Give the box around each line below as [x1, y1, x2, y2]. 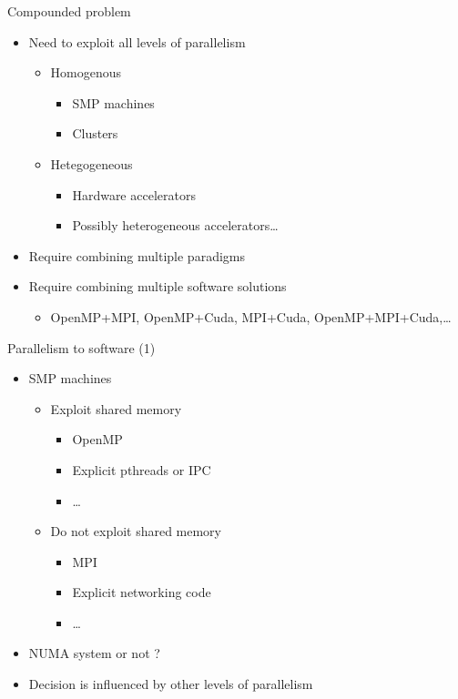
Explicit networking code [72, 582, 211, 602]
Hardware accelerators [72, 185, 196, 204]
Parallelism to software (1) [7, 338, 156, 357]
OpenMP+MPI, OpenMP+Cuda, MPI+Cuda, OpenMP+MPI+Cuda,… [50, 307, 452, 326]
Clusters [72, 124, 118, 143]
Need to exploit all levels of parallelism [28, 32, 246, 51]
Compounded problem [7, 2, 131, 20]
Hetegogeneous [50, 154, 133, 173]
